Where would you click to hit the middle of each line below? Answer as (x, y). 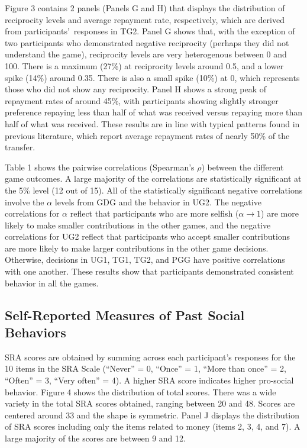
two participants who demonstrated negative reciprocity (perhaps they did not (147, 42)
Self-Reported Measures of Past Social (125, 315)
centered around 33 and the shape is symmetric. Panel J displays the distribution (152, 415)
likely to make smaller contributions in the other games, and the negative (138, 225)
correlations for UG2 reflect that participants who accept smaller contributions (148, 236)
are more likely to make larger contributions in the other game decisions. (137, 248)
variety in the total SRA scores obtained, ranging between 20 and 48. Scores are (150, 403)
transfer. (20, 147)
